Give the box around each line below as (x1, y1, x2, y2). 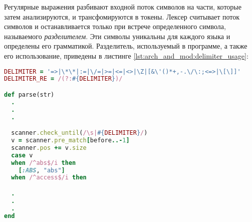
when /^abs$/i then (11, 159, 76, 166)
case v (11, 151, 33, 159)
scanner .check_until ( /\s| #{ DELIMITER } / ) (11, 129, 148, 137)
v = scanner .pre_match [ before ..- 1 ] (11, 137, 130, 144)
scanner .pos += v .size (11, 144, 87, 151)
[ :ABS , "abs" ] (18, 166, 65, 174)
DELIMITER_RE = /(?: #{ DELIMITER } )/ (4, 75, 123, 83)
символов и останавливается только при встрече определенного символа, (4, 21, 226, 32)
